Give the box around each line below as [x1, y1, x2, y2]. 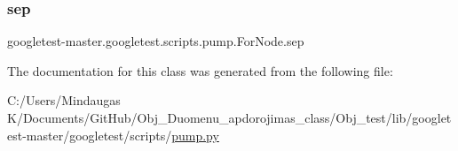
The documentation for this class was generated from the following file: [7, 61, 393, 79]
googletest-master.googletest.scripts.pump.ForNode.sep [7, 32, 304, 50]
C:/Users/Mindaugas [7, 91, 121, 109]
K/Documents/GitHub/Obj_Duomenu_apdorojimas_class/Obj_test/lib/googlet [7, 109, 452, 126]
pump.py [171, 125, 219, 144]
